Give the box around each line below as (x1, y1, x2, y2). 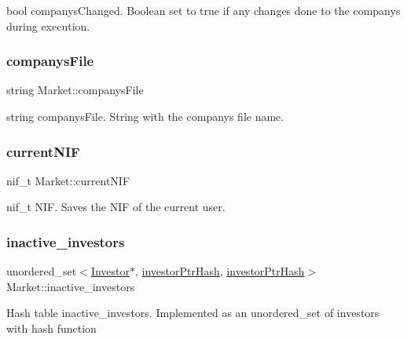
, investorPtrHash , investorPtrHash (135, 263, 305, 279)
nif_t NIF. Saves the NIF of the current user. (6, 199, 225, 215)
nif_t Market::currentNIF (6, 172, 130, 188)
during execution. (6, 17, 90, 34)
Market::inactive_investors (6, 278, 135, 294)
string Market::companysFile (6, 82, 144, 98)
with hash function (6, 320, 97, 336)
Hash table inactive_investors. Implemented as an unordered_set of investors (6, 304, 379, 321)
